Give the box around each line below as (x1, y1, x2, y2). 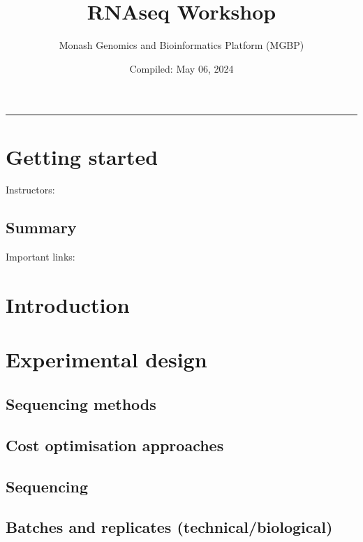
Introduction (6, 291, 130, 319)
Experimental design (6, 345, 207, 374)
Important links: (6, 249, 75, 264)
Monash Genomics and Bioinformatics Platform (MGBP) (59, 38, 304, 52)
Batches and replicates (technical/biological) (6, 516, 333, 538)
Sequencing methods (6, 393, 156, 414)
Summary (6, 217, 77, 238)
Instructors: (6, 182, 55, 197)
